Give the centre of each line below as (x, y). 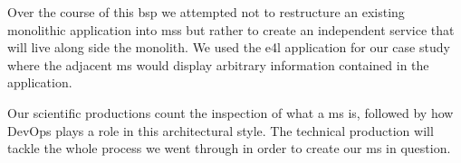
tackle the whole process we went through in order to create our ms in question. (229, 148)
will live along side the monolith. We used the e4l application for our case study (229, 47)
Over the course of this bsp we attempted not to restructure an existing (206, 12)
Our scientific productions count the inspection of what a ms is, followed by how (230, 112)
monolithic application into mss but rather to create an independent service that (231, 29)
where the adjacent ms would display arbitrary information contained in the (218, 64)
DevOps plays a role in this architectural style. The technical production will (221, 130)
